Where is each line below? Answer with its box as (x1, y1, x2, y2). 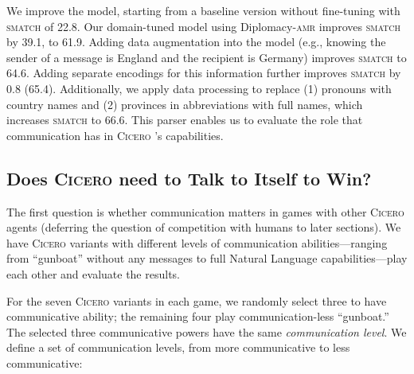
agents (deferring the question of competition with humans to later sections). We (6, 219, 401, 236)
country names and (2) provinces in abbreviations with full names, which (6, 95, 363, 112)
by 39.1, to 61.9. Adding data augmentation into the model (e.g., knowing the (6, 33, 386, 50)
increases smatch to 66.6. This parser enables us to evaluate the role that (6, 111, 363, 128)
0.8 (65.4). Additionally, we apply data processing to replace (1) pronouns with (6, 80, 392, 96)
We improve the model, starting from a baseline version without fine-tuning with (6, 2, 400, 18)
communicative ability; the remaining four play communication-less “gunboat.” (6, 308, 389, 325)
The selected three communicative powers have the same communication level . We (6, 323, 407, 340)
